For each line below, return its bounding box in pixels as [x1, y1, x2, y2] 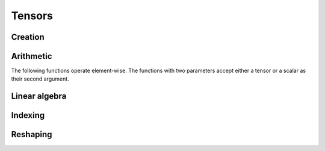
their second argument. [11, 75, 69, 82]
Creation [11, 32, 45, 42]
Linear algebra [11, 91, 67, 102]
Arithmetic [11, 51, 52, 61]
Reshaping [11, 129, 52, 140]
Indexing [11, 110, 45, 120]
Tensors [11, 9, 54, 22]
